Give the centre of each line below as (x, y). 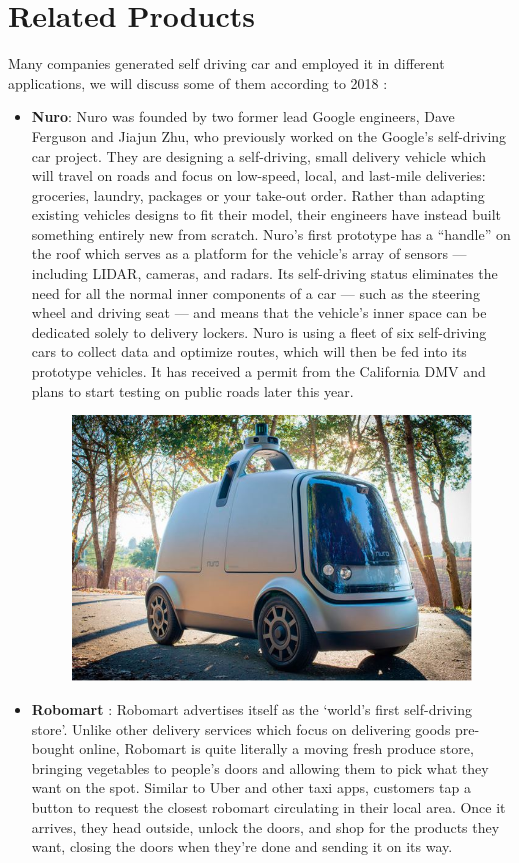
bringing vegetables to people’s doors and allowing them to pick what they (260, 767)
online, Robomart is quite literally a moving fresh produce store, (276, 748)
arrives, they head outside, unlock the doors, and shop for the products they (265, 826)
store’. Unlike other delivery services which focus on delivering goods (241, 728)
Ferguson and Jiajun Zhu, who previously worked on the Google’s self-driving (269, 135)
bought (53, 748)
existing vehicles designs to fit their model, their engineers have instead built (266, 214)
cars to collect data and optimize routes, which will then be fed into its (249, 351)
